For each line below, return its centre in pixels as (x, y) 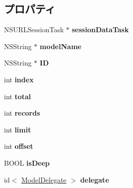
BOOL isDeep (27, 162)
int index (19, 79)
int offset (19, 146)
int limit (18, 129)
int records (22, 113)
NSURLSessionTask (34, 30)
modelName (61, 46)
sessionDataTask (100, 30)
